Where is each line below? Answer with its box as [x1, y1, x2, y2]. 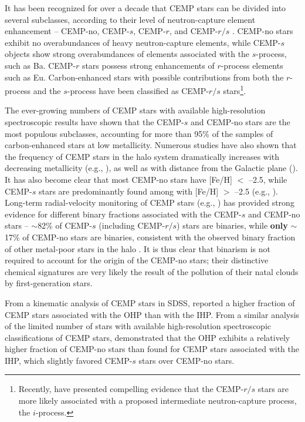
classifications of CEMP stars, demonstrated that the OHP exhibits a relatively [5, 331, 290, 343]
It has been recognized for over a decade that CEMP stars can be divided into [5, 2, 286, 14]
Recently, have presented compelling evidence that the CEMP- [18, 383, 244, 395]
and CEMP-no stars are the [190, 116, 290, 128]
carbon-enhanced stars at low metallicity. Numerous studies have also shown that [5, 139, 297, 151]
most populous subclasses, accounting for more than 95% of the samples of [5, 127, 273, 139]
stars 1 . [223, 83, 246, 96]
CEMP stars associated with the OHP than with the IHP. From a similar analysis [5, 308, 300, 320]
